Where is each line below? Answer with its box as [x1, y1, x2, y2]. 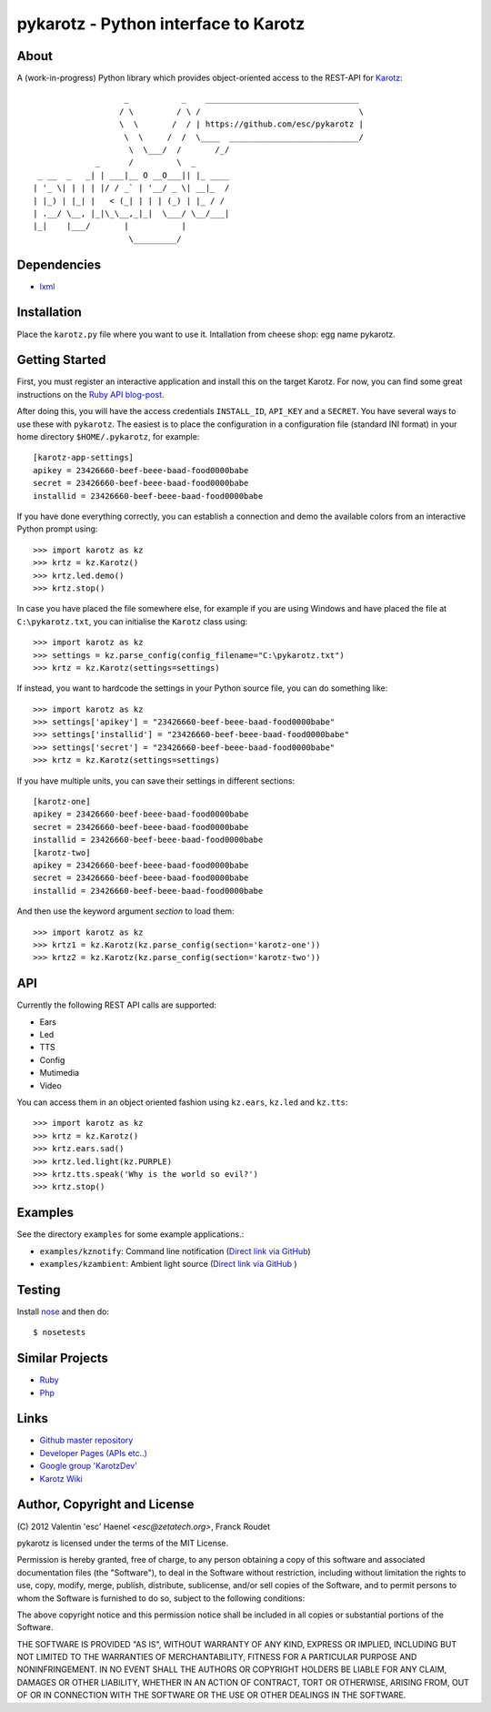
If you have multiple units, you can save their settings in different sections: [16, 775, 296, 786]
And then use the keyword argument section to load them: [16, 906, 235, 917]
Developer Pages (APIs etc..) [39, 1447, 147, 1458]
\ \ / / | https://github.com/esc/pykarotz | [118, 119, 364, 129]
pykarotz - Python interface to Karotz [16, 14, 306, 34]
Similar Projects [16, 1351, 109, 1366]
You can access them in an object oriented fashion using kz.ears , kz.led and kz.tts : [16, 1097, 348, 1108]
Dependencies [16, 257, 102, 272]
